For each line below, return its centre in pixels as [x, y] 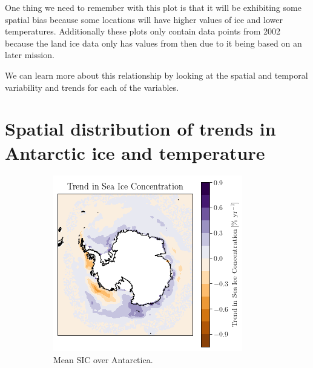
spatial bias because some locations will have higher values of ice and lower [144, 19]
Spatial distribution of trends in [140, 129]
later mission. [30, 55]
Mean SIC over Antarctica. [103, 360]
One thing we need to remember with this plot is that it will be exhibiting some [153, 7]
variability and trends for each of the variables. [92, 87]
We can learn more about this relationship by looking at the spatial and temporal [156, 75]
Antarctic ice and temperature [135, 152]
